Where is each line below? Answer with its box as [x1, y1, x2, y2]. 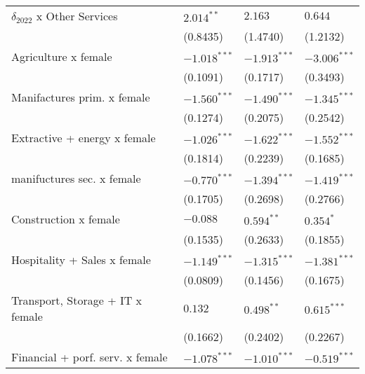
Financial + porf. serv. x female [11, 349, 168, 365]
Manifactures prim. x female [11, 89, 150, 105]
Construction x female [11, 211, 120, 227]
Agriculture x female [11, 48, 112, 64]
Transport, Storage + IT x [11, 292, 142, 308]
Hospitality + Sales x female [11, 251, 151, 268]
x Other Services [36, 8, 118, 24]
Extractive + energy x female [11, 130, 156, 146]
